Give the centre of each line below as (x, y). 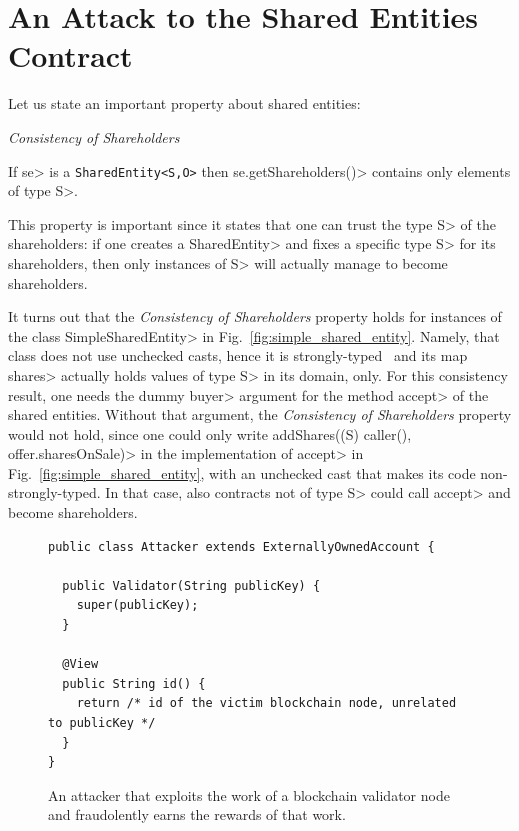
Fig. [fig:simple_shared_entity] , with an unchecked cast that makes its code (242, 472)
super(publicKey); (137, 605)
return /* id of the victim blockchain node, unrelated (266, 703)
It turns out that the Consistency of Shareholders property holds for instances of (255, 316)
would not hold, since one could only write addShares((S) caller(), (210, 433)
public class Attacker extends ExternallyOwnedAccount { (241, 546)
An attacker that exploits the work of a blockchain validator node (249, 794)
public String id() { (134, 683)
